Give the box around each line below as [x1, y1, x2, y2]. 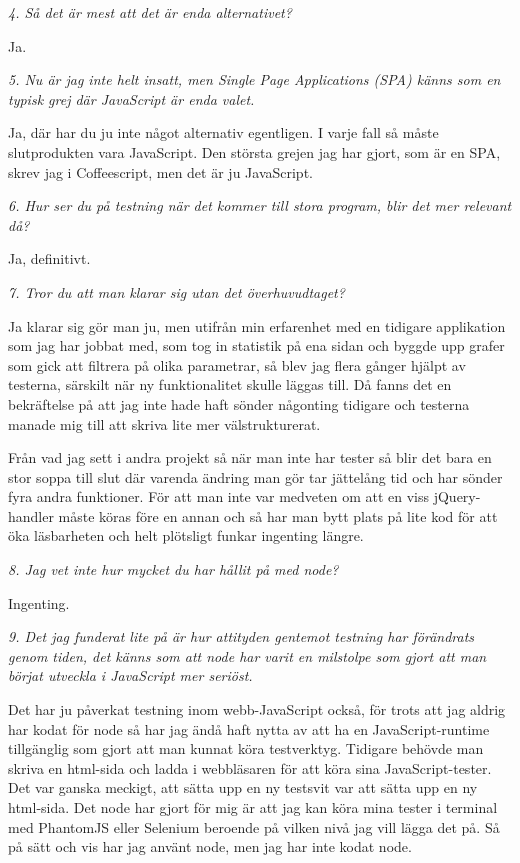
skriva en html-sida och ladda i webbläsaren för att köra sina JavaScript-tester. [8, 757, 492, 778]
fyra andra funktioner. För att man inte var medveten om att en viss [8, 486, 430, 507]
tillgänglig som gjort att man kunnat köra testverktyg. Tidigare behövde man [8, 738, 484, 759]
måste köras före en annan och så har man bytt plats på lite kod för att [58, 505, 498, 526]
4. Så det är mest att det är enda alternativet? [8, 2, 292, 22]
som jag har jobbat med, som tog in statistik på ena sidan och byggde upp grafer [8, 335, 505, 356]
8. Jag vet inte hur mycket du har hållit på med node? [8, 559, 339, 580]
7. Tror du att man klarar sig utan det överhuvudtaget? [8, 281, 345, 302]
